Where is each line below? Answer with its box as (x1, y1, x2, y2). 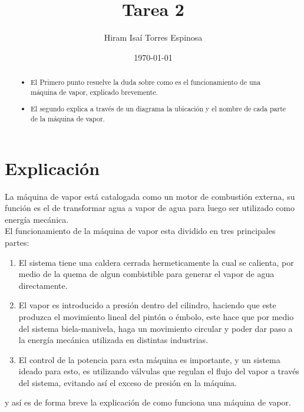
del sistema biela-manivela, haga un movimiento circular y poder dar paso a (18, 322, 293, 334)
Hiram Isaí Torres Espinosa (104, 31, 203, 44)
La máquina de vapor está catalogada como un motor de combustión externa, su (5, 190, 295, 202)
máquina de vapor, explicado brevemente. (31, 87, 158, 97)
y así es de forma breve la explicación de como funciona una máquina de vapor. (5, 396, 291, 408)
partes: (5, 236, 29, 248)
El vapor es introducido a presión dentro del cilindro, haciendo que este (18, 299, 276, 311)
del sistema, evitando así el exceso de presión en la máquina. (18, 376, 237, 388)
